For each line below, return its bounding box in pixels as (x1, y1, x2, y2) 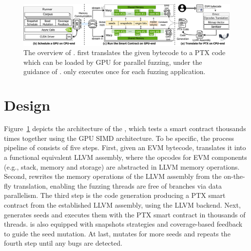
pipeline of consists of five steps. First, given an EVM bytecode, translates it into (4, 142, 246, 153)
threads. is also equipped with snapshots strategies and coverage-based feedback (4, 219, 243, 229)
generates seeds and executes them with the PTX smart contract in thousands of (4, 209, 246, 219)
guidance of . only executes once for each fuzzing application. (23, 66, 206, 77)
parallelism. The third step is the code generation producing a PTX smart (4, 190, 226, 200)
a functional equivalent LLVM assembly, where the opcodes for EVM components (4, 152, 247, 162)
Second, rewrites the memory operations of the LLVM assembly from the (4, 171, 222, 181)
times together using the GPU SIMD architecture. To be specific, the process (4, 133, 234, 143)
